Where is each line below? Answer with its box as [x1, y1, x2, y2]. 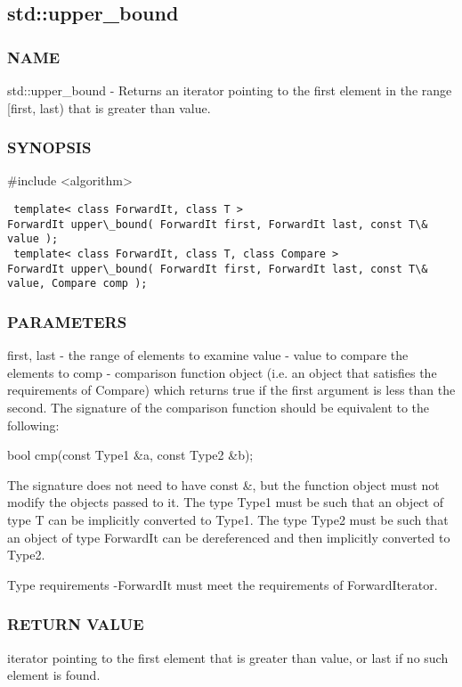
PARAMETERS [7, 310, 127, 332]
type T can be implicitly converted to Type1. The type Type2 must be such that [7, 510, 449, 528]
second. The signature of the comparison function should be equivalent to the [7, 397, 430, 416]
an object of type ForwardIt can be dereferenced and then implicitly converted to [7, 528, 450, 546]
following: [7, 415, 60, 434]
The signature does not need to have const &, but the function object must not [7, 475, 440, 494]
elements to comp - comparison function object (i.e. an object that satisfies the [7, 363, 437, 381]
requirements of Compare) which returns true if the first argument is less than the [7, 380, 456, 399]
